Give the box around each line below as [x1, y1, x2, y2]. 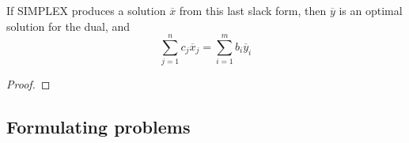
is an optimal [339, 2, 403, 18]
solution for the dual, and [6, 17, 131, 34]
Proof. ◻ [6, 76, 51, 92]
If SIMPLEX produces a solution [6, 2, 166, 18]
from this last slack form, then [179, 2, 327, 18]
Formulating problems [6, 115, 191, 139]
